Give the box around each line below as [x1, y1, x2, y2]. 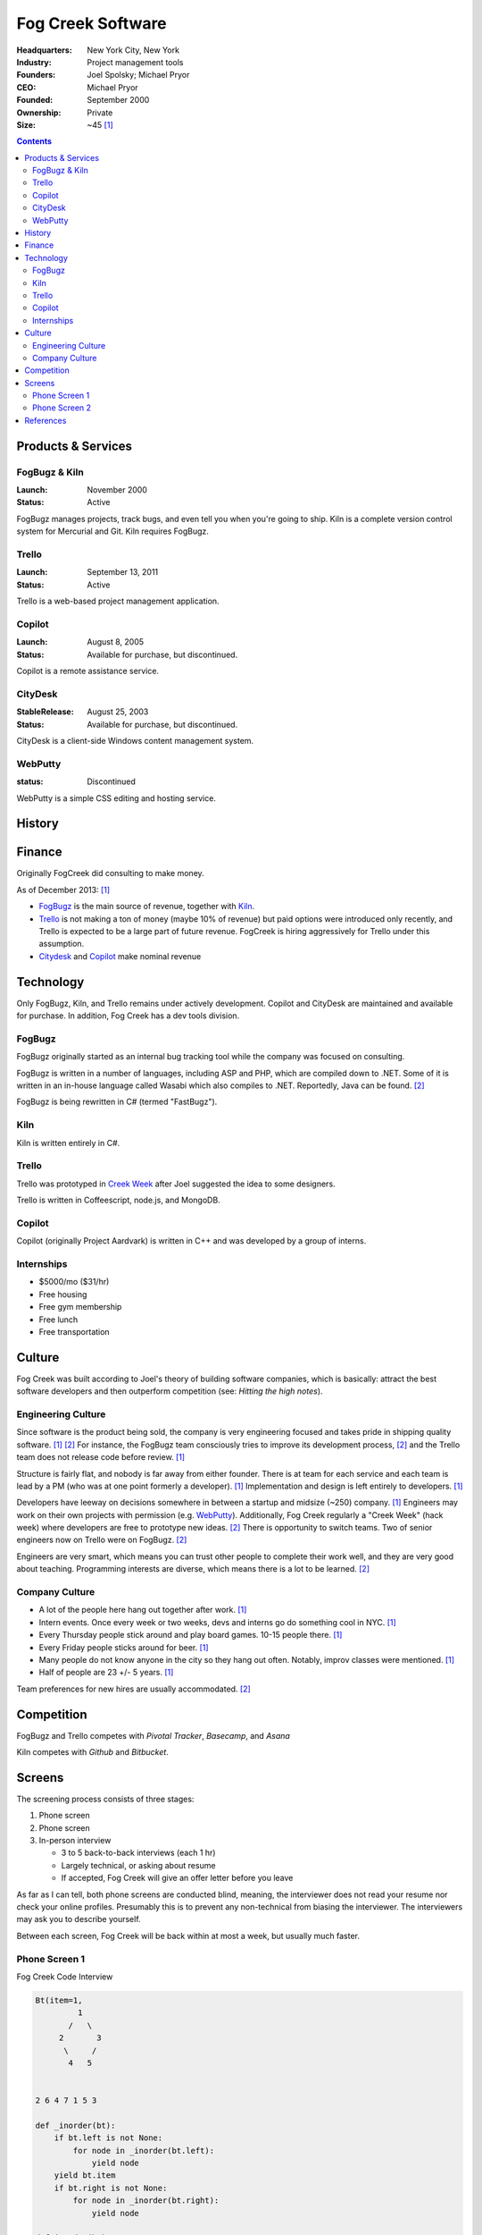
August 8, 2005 [87, 637, 145, 647]
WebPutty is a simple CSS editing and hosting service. [16, 792, 216, 804]
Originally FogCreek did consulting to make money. [16, 868, 204, 879]
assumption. [38, 939, 85, 949]
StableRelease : [16, 706, 75, 717]
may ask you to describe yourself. [16, 1914, 142, 1925]
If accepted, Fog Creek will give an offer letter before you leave [61, 1873, 294, 1884]
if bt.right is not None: [54, 2182, 168, 2193]
